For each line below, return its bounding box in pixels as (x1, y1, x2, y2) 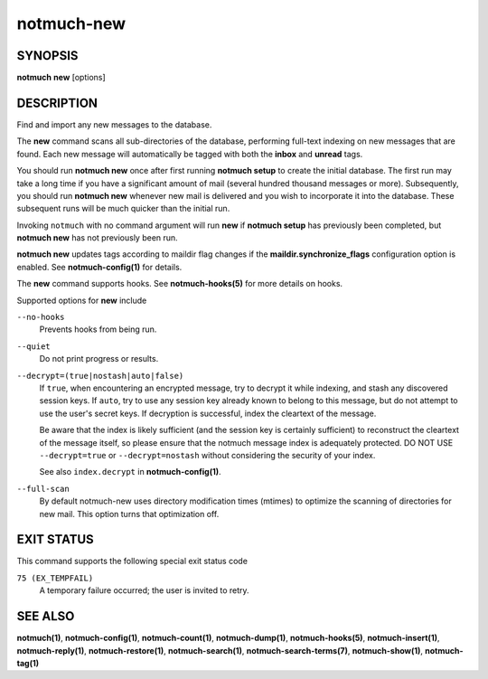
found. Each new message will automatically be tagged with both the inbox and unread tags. (16, 148, 363, 159)
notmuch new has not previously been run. (16, 232, 178, 243)
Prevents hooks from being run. (39, 324, 157, 335)
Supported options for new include (16, 295, 147, 306)
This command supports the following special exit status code (16, 556, 249, 567)
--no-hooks (16, 312, 65, 323)
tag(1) (16, 657, 40, 668)
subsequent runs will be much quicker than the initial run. (16, 203, 230, 214)
